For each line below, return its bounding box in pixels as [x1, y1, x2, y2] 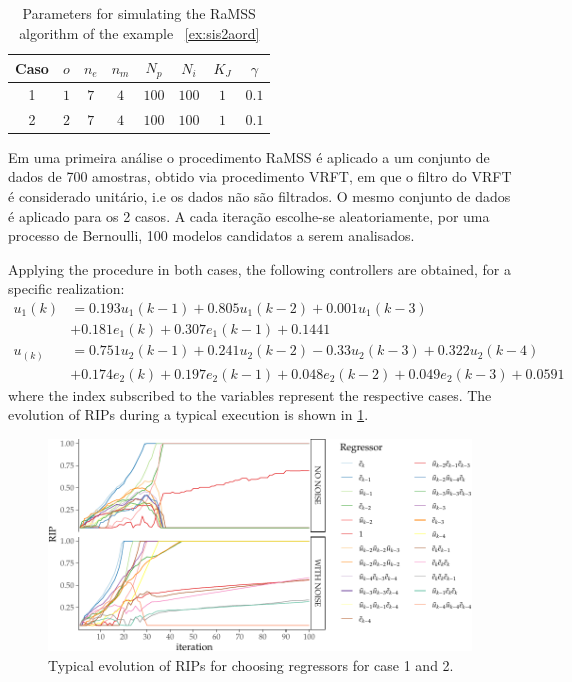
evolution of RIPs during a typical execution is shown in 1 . [8, 404, 369, 425]
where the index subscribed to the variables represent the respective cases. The [8, 384, 492, 405]
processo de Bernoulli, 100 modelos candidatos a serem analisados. [8, 225, 415, 246]
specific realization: [8, 278, 125, 299]
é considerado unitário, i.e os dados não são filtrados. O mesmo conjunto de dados [8, 186, 511, 207]
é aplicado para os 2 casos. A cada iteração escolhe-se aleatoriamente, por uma [8, 205, 490, 226]
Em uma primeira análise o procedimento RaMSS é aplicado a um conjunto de [8, 146, 490, 167]
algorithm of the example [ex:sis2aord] [19, 22, 260, 43]
